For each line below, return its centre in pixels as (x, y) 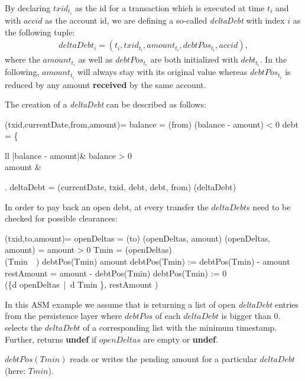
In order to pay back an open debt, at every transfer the (107, 206)
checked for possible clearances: (61, 218)
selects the (24, 327)
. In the (273, 59)
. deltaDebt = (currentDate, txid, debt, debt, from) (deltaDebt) (121, 187)
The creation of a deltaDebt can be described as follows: (106, 104)
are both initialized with (194, 59)
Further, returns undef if (51, 339)
